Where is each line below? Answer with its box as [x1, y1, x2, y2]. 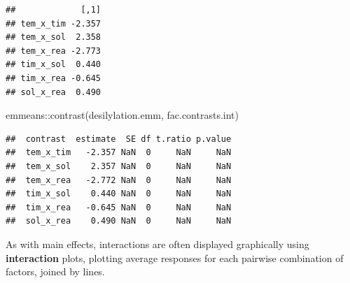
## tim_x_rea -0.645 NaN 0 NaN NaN [6, 202, 232, 212]
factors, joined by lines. [6, 264, 105, 279]
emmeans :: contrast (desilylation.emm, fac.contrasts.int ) [6, 108, 239, 122]
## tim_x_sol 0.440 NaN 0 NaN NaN [6, 189, 232, 199]
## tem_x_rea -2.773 [6, 45, 101, 56]
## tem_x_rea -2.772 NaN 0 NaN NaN [6, 175, 232, 185]
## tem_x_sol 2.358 [6, 32, 101, 43]
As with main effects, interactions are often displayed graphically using [6, 236, 309, 251]
